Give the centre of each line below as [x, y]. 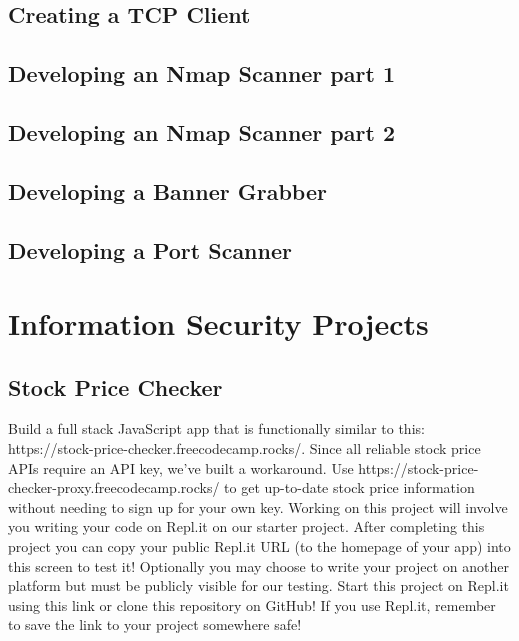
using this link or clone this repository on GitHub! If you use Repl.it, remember [252, 604]
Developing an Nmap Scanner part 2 [201, 131]
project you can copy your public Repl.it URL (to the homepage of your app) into [259, 546]
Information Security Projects [218, 323]
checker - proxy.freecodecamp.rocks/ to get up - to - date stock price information [241, 487]
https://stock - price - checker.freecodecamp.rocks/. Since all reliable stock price [244, 448]
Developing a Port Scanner [150, 249]
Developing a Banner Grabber [167, 190]
